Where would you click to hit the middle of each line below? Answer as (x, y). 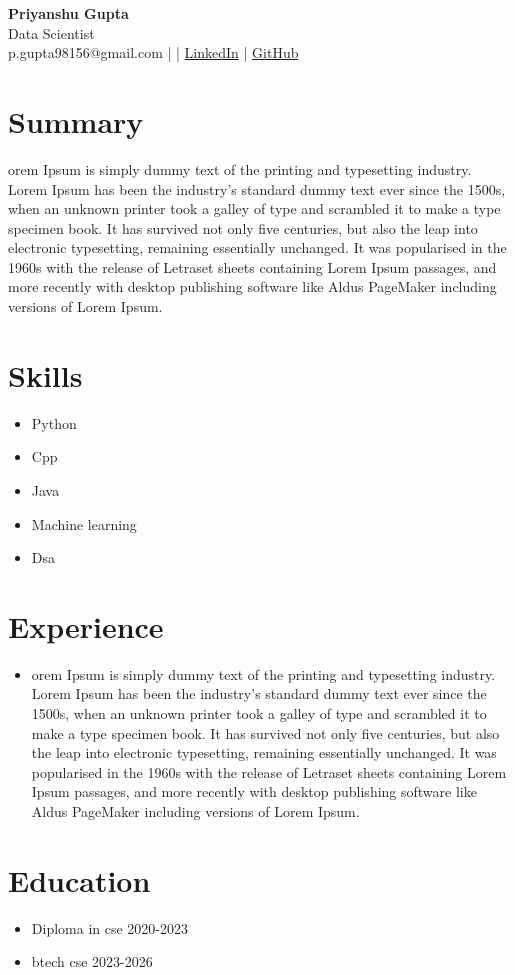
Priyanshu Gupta (68, 13)
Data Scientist (51, 32)
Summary (76, 120)
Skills (45, 374)
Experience (86, 625)
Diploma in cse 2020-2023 (109, 927)
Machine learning (84, 523)
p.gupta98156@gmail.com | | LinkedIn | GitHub (153, 52)
